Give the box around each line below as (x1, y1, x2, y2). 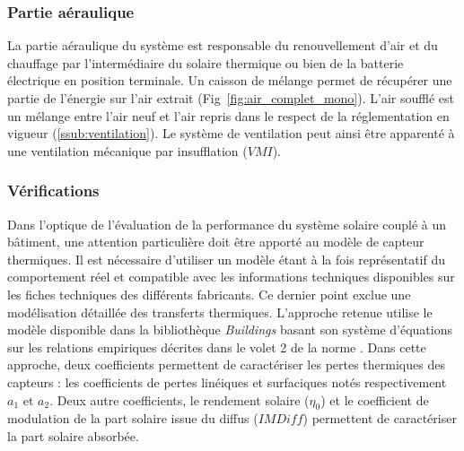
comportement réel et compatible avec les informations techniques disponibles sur (7, 267, 455, 286)
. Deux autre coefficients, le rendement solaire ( (49, 390, 310, 409)
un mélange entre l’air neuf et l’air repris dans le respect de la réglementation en (7, 106, 450, 125)
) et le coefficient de (320, 390, 429, 409)
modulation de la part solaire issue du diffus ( (7, 409, 258, 428)
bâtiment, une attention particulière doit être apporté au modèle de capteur (7, 232, 425, 251)
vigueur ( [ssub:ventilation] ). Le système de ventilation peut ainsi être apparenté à (7, 124, 455, 143)
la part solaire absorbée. (7, 426, 139, 445)
